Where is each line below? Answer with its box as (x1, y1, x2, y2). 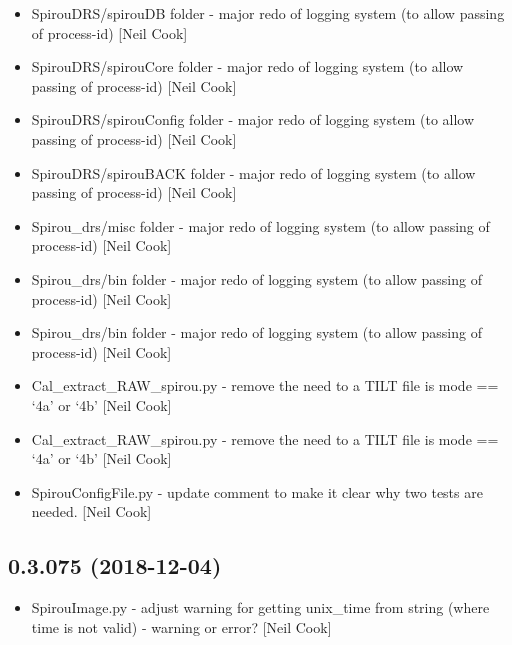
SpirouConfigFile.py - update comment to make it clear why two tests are (31, 481, 483, 502)
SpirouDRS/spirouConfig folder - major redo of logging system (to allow (31, 109, 475, 130)
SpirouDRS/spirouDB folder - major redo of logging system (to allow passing (31, 3, 505, 23)
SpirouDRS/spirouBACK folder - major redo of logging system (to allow (31, 162, 476, 183)
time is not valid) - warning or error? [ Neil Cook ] (31, 616, 332, 637)
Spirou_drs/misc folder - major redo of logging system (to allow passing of (31, 215, 490, 236)
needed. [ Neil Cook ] (31, 501, 152, 522)
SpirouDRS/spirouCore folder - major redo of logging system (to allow (31, 56, 464, 77)
